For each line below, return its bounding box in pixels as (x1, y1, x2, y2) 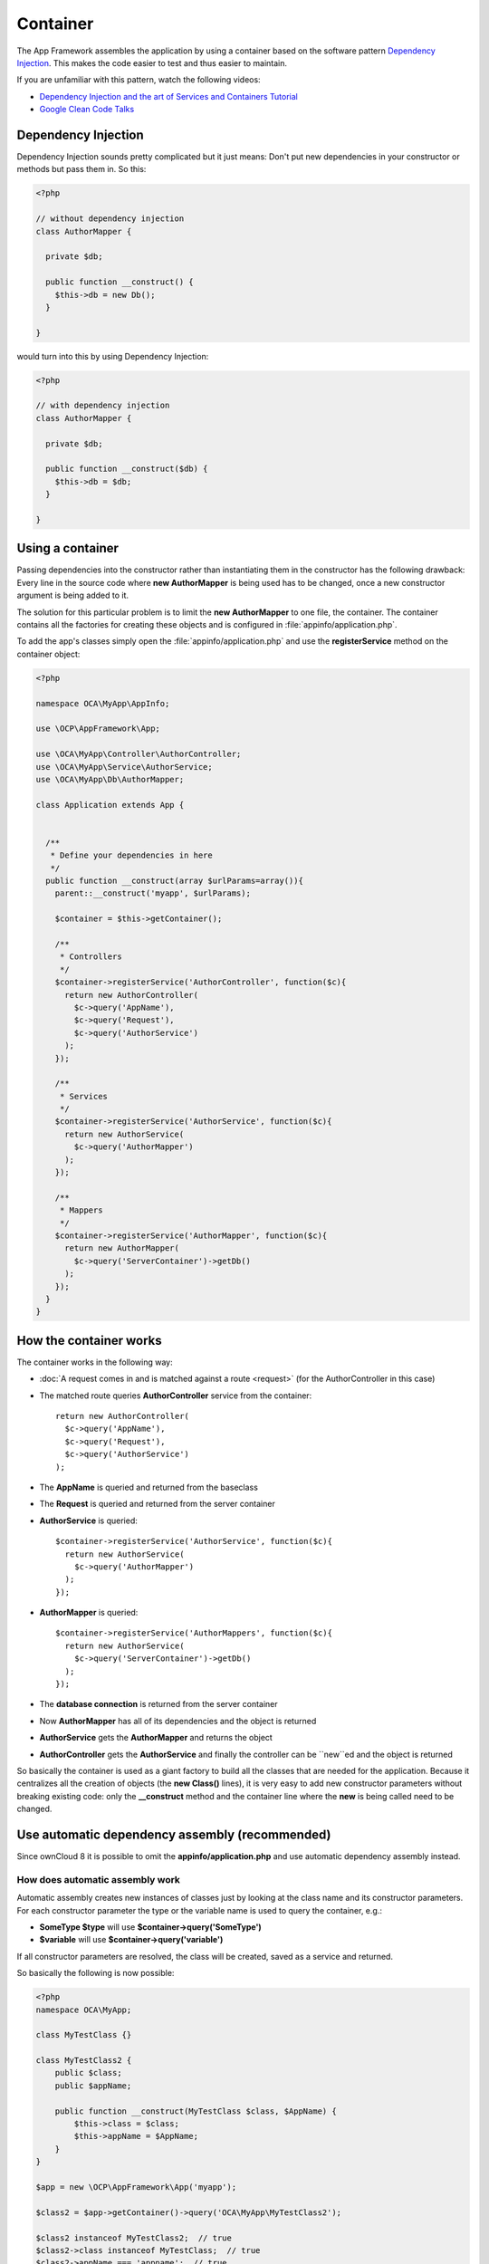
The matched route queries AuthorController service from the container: (39, 1390, 312, 1401)
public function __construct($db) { (45, 464, 208, 475)
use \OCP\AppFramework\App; (35, 724, 160, 734)
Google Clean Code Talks (39, 104, 135, 115)
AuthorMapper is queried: (39, 1607, 139, 1618)
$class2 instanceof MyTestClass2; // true (35, 2232, 233, 2243)
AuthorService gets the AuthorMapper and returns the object (39, 1732, 273, 1743)
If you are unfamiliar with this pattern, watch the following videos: (16, 74, 262, 85)
